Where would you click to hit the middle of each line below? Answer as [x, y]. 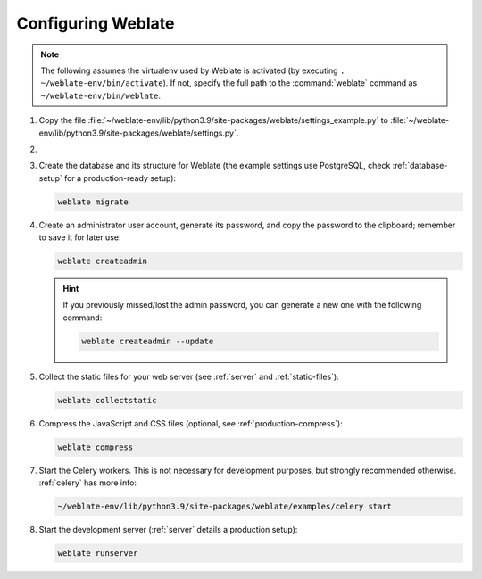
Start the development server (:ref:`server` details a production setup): [168, 530]
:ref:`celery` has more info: [88, 483]
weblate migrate [93, 202]
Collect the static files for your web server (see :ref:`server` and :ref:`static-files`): [189, 376]
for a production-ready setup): [120, 178]
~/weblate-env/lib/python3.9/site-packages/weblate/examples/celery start [225, 507]
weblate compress [96, 447]
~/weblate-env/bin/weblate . [100, 95]
